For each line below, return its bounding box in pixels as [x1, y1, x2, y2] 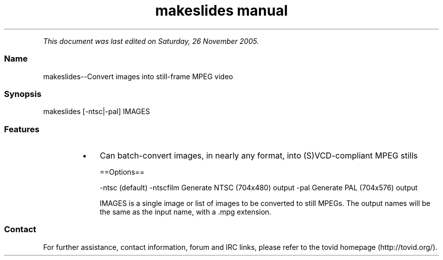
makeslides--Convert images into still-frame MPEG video [43, 72, 233, 81]
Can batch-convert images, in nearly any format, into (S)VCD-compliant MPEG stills [100, 150, 418, 161]
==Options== [100, 168, 145, 176]
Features [4, 124, 39, 134]
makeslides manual [155, 2, 288, 19]
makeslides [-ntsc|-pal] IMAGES [43, 107, 150, 116]
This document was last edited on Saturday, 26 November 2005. [43, 36, 259, 45]
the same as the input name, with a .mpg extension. [100, 207, 272, 216]
